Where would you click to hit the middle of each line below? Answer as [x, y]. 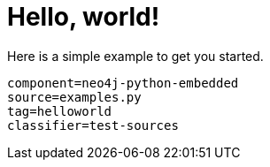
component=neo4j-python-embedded [123, 83]
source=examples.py [74, 97]
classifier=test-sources [93, 125]
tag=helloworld [60, 111]
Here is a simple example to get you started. [135, 56]
